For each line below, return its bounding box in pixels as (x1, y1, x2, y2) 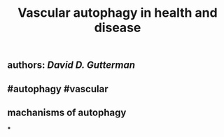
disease (94, 20, 141, 36)
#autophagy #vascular (7, 82, 108, 95)
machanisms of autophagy (7, 106, 127, 118)
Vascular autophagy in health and (17, 5, 218, 21)
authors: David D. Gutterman (7, 59, 135, 71)
